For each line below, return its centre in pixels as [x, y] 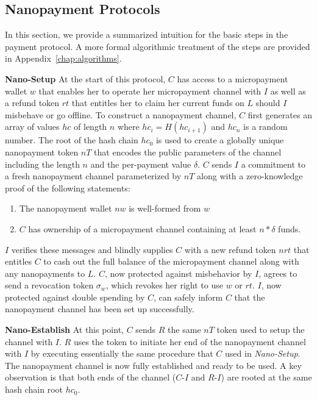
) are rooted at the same [266, 377]
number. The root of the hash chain [72, 140]
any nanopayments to [45, 273]
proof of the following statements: [68, 187]
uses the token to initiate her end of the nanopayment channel [190, 341]
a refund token [32, 103]
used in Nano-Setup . [263, 353]
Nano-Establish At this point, [64, 330]
